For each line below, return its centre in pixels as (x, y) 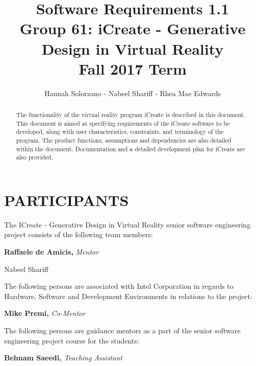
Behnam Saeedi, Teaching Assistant (63, 358)
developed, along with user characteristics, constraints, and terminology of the (120, 132)
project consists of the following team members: (79, 234)
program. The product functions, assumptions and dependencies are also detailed (124, 140)
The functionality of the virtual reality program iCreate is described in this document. (131, 115)
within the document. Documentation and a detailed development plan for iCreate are (131, 148)
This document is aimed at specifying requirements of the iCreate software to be (123, 123)
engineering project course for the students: (72, 340)
